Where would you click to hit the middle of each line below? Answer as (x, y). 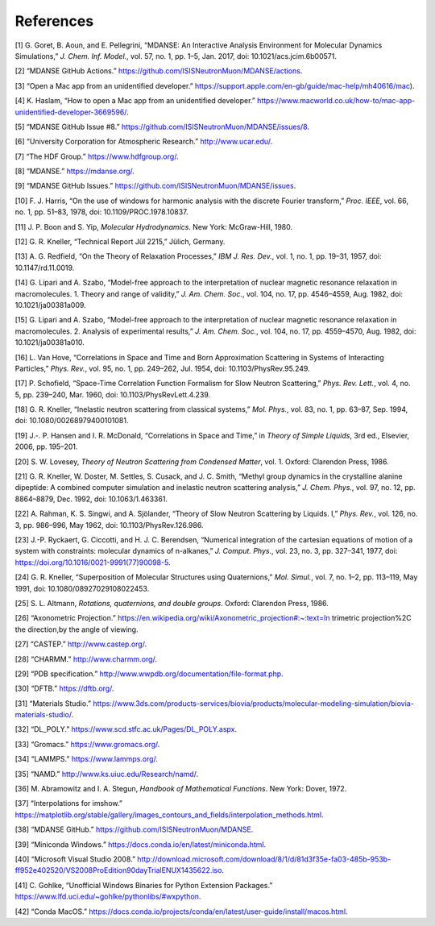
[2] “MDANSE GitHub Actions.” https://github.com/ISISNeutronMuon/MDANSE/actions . (159, 71)
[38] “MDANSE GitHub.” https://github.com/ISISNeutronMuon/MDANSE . (134, 829)
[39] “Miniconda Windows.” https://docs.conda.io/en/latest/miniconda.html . (140, 844)
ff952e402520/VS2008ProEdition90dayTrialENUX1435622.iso (118, 870)
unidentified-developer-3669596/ (71, 112)
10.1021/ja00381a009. (50, 305)
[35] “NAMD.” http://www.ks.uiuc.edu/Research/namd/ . (107, 774)
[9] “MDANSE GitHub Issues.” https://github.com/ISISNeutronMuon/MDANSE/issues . (155, 186)
